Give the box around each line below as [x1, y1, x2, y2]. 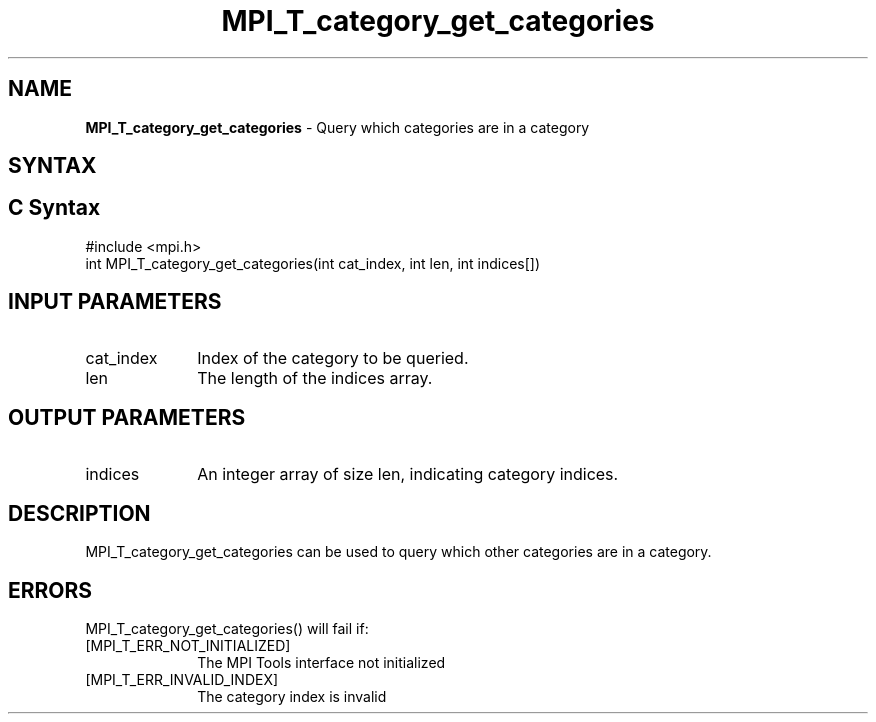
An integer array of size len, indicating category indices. [197, 463, 619, 484]
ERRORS [8, 577, 93, 603]
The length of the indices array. [197, 367, 433, 388]
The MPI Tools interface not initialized [197, 654, 446, 672]
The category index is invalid [197, 688, 387, 706]
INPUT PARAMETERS [8, 289, 222, 315]
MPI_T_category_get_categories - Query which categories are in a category [85, 118, 590, 136]
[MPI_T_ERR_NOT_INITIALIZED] [85, 637, 291, 655]
